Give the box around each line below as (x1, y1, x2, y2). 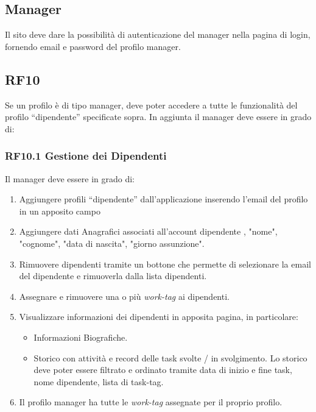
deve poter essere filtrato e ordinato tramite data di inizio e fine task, (33, 363, 292, 376)
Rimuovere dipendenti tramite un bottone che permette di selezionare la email (19, 257, 311, 270)
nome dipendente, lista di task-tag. (33, 375, 164, 388)
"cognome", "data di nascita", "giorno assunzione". (19, 236, 205, 249)
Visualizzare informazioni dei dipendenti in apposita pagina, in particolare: (19, 310, 298, 323)
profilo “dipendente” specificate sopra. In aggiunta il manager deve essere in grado (5, 110, 312, 123)
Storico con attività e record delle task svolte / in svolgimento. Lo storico (33, 351, 307, 364)
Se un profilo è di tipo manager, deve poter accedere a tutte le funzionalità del (5, 98, 298, 111)
